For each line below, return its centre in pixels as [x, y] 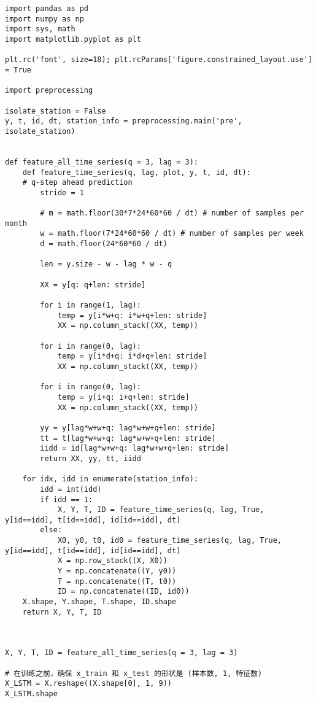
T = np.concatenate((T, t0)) [117, 581]
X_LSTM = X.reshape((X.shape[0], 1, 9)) [89, 684]
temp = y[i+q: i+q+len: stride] [123, 397]
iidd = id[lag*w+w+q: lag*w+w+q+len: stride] [135, 449]
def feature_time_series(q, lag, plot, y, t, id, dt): [137, 172]
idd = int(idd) [71, 489]
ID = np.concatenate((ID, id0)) [123, 592]
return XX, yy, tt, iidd [91, 458]
